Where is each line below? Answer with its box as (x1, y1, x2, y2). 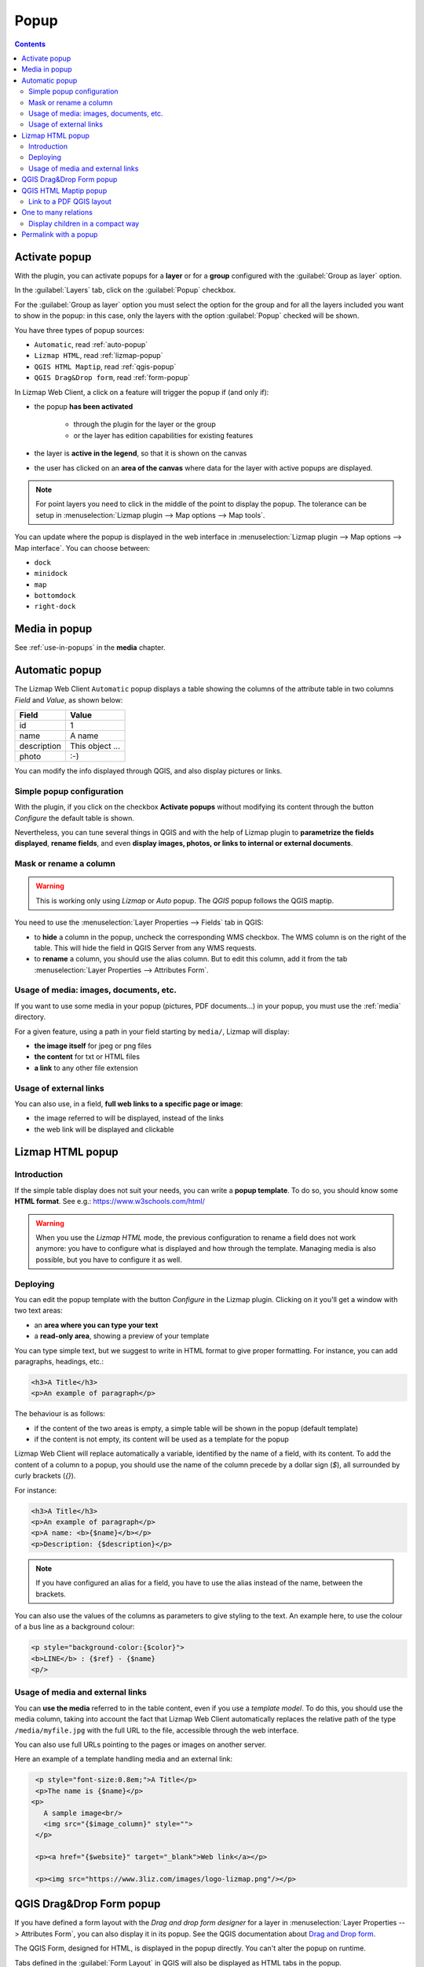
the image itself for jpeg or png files (34, 1041, 152, 1050)
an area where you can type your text (34, 1320, 159, 1330)
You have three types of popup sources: (14, 325, 145, 334)
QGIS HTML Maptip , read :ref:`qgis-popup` (34, 362, 177, 371)
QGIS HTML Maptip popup (21, 186, 108, 195)
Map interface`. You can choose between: (14, 543, 151, 552)
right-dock (34, 602, 76, 611)
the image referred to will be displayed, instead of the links (34, 1113, 224, 1123)
